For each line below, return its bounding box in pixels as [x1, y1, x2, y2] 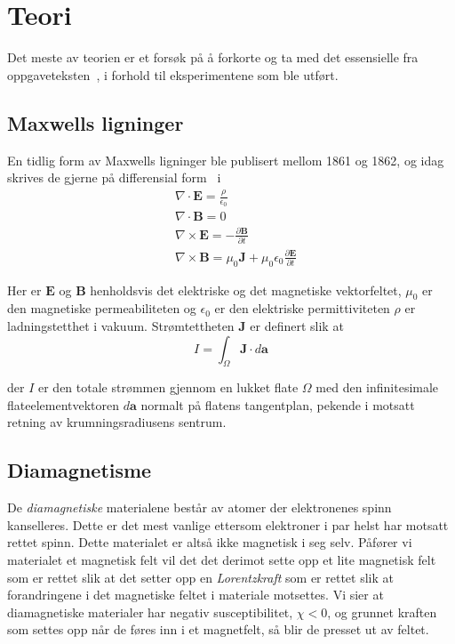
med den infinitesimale [315, 378, 439, 397]
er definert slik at [250, 316, 344, 334]
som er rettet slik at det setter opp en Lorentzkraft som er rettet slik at [7, 568, 394, 586]
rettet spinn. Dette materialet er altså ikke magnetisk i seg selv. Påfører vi [7, 533, 412, 551]
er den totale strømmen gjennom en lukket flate [37, 378, 299, 397]
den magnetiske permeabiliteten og [7, 299, 196, 318]
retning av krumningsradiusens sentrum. [7, 413, 227, 431]
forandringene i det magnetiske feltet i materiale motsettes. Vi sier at [7, 585, 384, 604]
